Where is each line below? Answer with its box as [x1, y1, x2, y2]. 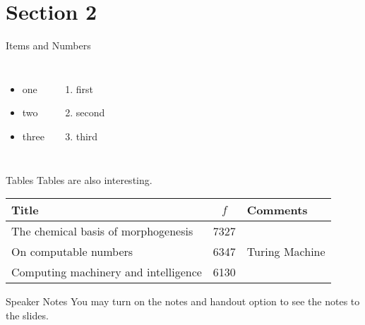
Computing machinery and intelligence [11, 264, 202, 281]
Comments [246, 202, 308, 219]
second [76, 105, 105, 120]
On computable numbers [11, 243, 133, 260]
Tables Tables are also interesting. [6, 172, 152, 187]
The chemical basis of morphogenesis [11, 223, 193, 240]
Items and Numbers [6, 38, 91, 53]
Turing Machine [246, 243, 325, 260]
